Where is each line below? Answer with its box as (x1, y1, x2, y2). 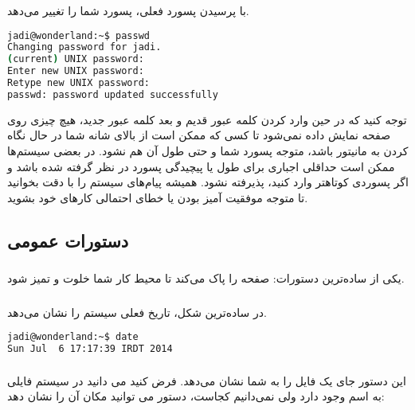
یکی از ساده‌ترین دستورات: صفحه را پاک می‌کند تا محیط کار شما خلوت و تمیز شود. (7, 270, 405, 287)
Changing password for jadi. (7, 41, 162, 53)
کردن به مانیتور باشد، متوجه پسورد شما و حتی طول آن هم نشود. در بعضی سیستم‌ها (7, 142, 409, 158)
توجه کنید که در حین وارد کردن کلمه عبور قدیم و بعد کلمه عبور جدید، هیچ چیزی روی (7, 111, 407, 127)
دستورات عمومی (7, 228, 129, 252)
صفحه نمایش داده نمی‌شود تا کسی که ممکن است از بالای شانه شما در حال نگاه (7, 127, 391, 143)
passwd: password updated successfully (7, 88, 218, 100)
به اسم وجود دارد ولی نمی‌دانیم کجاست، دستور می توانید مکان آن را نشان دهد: (7, 388, 385, 404)
